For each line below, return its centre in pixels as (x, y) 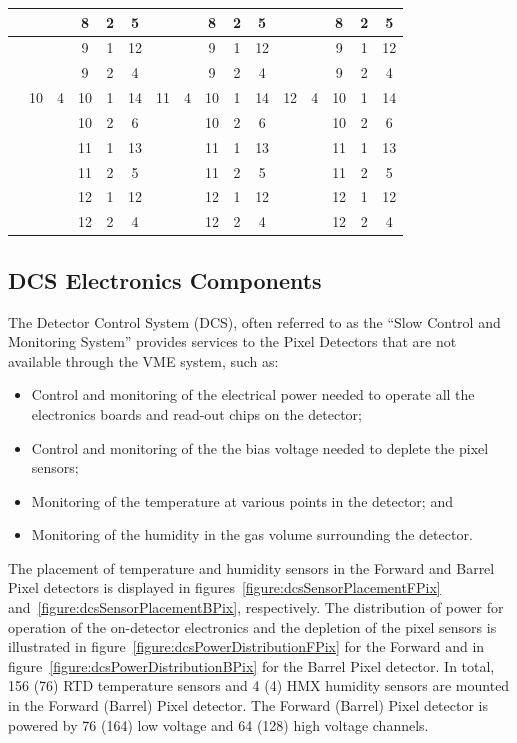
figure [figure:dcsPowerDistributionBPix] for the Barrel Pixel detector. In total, (251, 665)
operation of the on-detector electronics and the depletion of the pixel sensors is (252, 626)
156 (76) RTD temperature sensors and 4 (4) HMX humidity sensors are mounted (259, 685)
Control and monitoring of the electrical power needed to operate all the (253, 394)
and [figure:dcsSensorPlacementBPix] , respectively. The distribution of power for (256, 607)
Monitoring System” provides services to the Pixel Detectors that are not (232, 341)
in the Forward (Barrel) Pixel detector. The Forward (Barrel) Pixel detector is (248, 705)
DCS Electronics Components (165, 279)
